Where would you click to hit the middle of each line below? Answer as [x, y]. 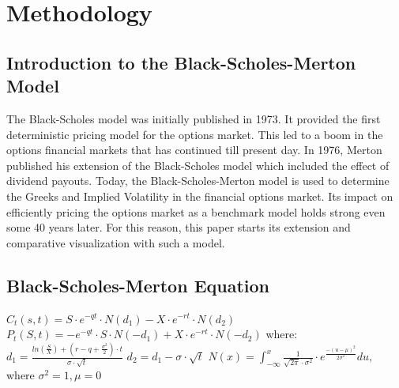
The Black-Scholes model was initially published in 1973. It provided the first [194, 118]
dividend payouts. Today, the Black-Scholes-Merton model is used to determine [198, 181]
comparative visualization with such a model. [116, 242]
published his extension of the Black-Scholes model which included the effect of [198, 165]
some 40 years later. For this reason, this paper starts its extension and [179, 227]
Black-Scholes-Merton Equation [138, 285]
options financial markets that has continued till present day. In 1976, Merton [194, 150]
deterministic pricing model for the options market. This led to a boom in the [195, 134]
